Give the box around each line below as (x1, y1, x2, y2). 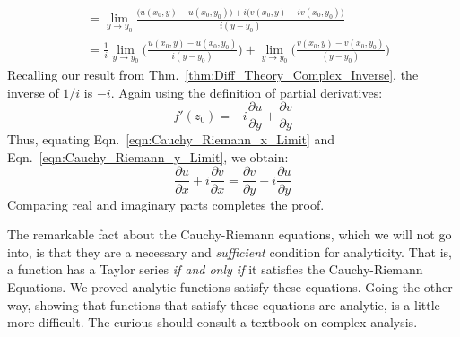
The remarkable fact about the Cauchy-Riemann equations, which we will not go (7, 225, 452, 244)
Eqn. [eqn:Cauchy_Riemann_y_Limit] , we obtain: (7, 147, 289, 166)
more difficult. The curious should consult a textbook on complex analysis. (7, 313, 418, 332)
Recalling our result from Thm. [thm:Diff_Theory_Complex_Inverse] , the (7, 65, 419, 84)
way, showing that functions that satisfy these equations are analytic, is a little (7, 295, 440, 314)
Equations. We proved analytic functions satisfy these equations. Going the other (7, 277, 453, 296)
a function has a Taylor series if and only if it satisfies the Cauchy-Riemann (7, 260, 423, 279)
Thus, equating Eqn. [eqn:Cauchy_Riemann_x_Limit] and (7, 130, 335, 149)
